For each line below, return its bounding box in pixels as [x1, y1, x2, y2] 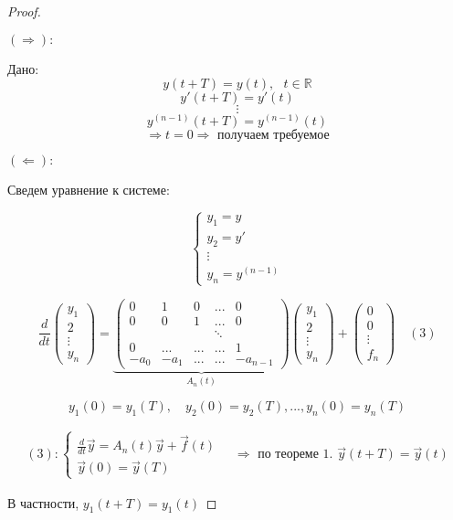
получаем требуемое [217, 129, 330, 143]
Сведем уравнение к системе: [7, 180, 170, 199]
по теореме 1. [258, 448, 333, 462]
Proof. [7, 2, 41, 20]
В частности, [7, 493, 79, 512]
